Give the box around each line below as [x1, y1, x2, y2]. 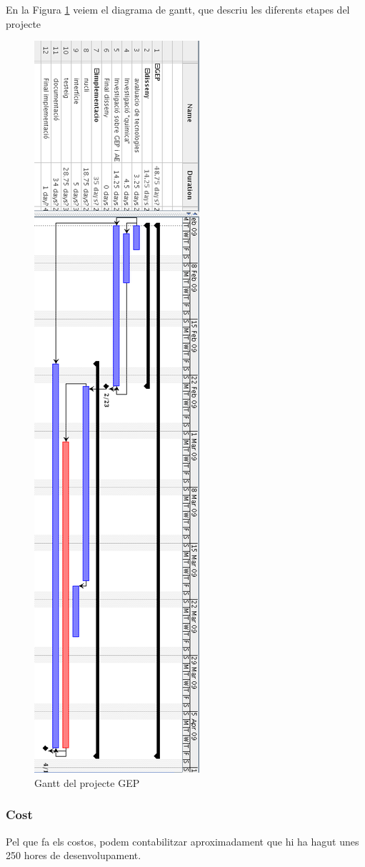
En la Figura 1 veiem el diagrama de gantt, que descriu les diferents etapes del [6, 2, 350, 16]
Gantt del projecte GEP [34, 775, 140, 790]
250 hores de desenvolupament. [6, 848, 141, 863]
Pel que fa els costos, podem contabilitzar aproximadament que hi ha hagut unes [6, 833, 359, 848]
